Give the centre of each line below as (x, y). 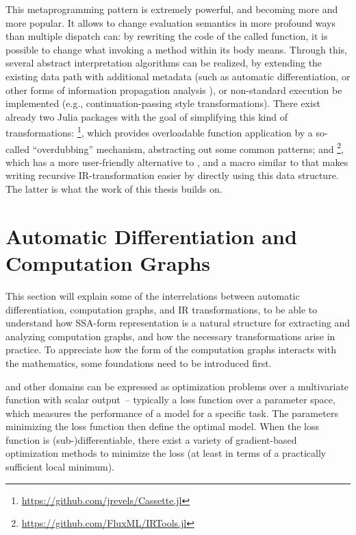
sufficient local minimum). (60, 467)
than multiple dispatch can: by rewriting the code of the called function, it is (167, 36)
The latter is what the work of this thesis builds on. (114, 189)
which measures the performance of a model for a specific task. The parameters (172, 413)
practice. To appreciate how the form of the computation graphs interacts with (171, 349)
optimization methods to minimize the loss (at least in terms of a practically (166, 453)
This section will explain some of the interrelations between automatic (153, 295)
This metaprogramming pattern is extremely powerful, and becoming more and (172, 9)
